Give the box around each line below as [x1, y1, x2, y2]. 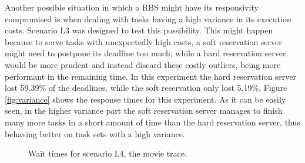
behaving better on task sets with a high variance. [5, 127, 185, 140]
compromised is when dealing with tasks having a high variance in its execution [5, 12, 291, 25]
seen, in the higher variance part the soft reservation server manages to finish [5, 104, 283, 117]
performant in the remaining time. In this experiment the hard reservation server [5, 70, 297, 82]
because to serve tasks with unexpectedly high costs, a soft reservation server [5, 35, 282, 47]
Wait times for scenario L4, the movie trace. [28, 147, 187, 159]
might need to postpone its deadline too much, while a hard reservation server [5, 47, 286, 59]
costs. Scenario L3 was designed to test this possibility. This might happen [5, 24, 273, 36]
